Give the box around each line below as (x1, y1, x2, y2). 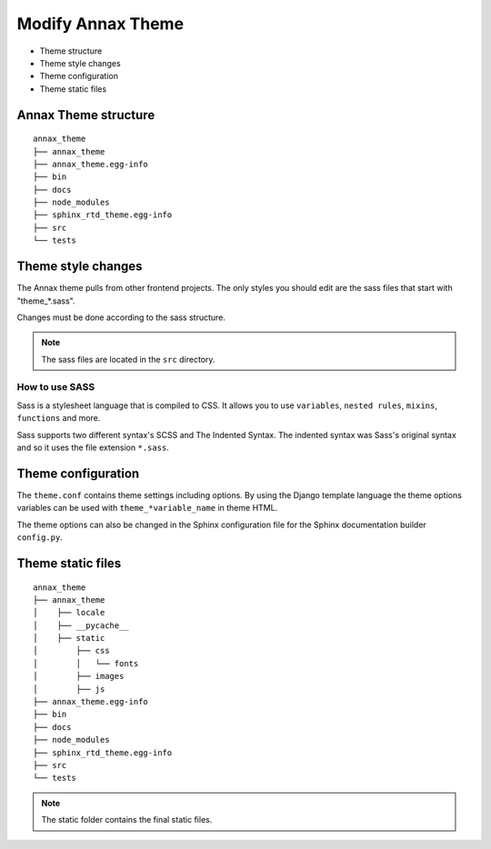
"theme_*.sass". (16, 295, 75, 306)
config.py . (16, 532, 63, 543)
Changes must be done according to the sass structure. (16, 312, 226, 323)
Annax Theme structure (16, 107, 155, 123)
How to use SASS (16, 381, 95, 394)
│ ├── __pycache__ (33, 620, 129, 631)
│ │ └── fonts (33, 658, 139, 668)
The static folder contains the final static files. (41, 814, 213, 825)
